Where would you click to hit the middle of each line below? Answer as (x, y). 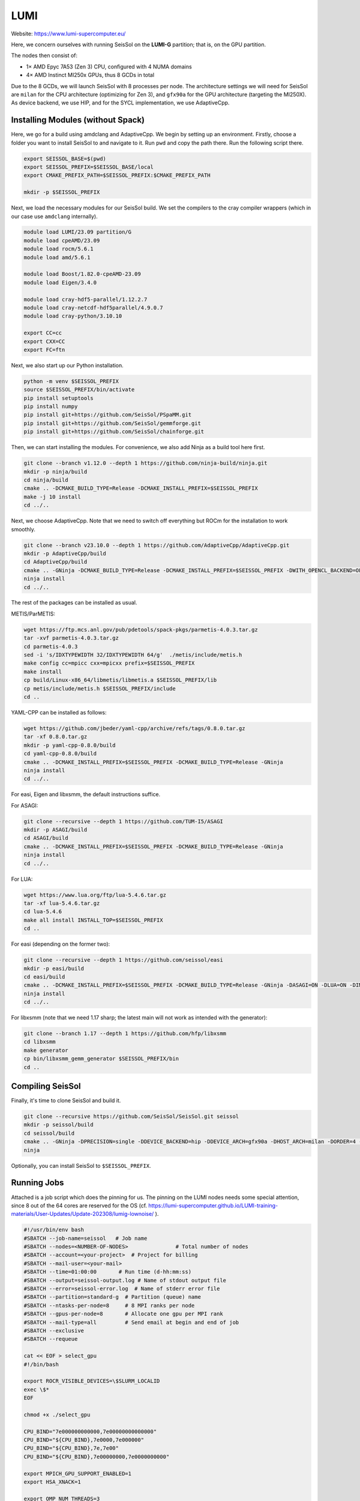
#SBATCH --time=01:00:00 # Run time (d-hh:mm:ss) (108, 1272)
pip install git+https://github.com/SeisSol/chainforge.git (114, 432)
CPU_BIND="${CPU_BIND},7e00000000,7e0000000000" (97, 1457)
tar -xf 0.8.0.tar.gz (55, 737)
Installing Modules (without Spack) (78, 120)
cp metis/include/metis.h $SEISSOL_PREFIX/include (100, 688)
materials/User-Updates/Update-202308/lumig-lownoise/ (82, 1214)
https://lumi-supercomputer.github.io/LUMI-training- (213, 1205)
